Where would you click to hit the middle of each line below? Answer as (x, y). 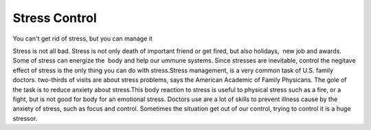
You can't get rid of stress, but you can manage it (82, 39)
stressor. (25, 118)
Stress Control (55, 18)
